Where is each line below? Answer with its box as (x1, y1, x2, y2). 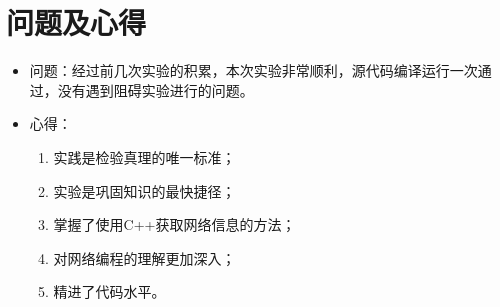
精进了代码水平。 (53, 281, 166, 302)
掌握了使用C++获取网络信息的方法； (53, 214, 296, 235)
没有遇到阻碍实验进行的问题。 (57, 79, 254, 100)
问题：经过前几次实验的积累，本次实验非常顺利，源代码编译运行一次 (29, 60, 478, 81)
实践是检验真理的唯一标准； (53, 146, 236, 167)
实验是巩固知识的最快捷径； (53, 180, 236, 201)
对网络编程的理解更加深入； (53, 247, 236, 268)
